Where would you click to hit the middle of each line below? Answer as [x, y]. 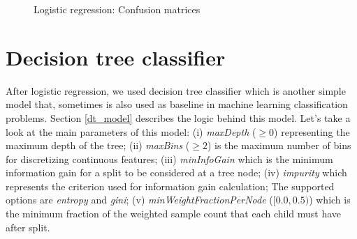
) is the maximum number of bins [279, 145]
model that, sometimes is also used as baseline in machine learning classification [177, 104]
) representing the [312, 131]
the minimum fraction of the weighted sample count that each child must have [174, 214]
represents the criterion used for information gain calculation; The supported [170, 186]
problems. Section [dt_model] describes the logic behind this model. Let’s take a [178, 117]
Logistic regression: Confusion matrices [117, 9]
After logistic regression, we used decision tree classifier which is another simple [176, 90]
